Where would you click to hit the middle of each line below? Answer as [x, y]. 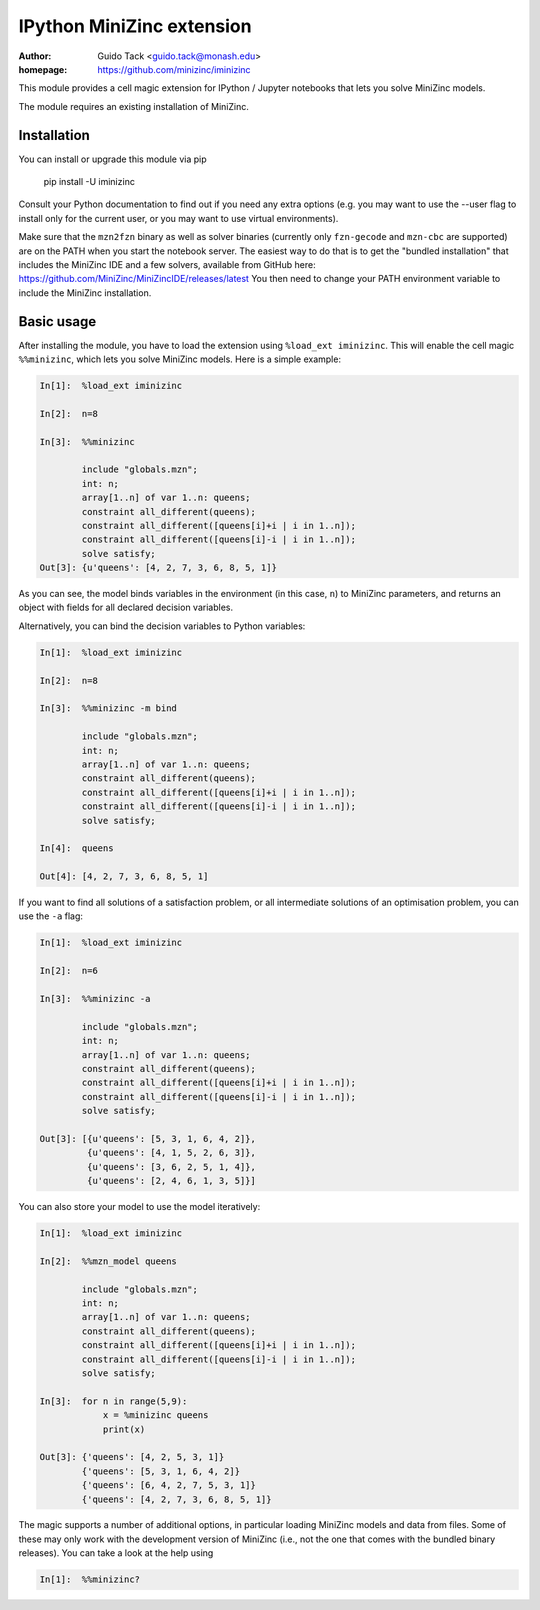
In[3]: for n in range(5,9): [113, 1401]
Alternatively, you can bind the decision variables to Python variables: [162, 626]
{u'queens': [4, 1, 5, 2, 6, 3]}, [171, 1153]
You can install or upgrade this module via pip [112, 159]
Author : [35, 56]
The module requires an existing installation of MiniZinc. [133, 106]
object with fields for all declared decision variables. [126, 607]
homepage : [43, 69]
